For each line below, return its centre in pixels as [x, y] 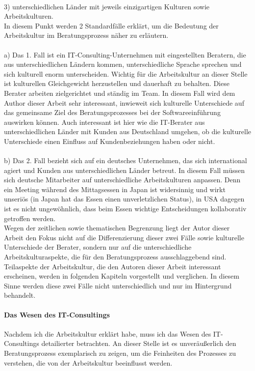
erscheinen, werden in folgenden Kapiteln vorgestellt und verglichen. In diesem [122, 276]
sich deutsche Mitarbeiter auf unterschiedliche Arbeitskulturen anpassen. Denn [122, 180]
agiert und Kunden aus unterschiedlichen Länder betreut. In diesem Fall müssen [124, 170]
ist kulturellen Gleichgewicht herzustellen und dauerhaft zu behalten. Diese [117, 83]
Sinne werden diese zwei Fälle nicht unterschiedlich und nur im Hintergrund [118, 285]
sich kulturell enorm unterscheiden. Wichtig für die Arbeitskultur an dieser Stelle [126, 73]
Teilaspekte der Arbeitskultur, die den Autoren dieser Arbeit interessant [113, 266]
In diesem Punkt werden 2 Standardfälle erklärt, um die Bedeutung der [111, 25]
